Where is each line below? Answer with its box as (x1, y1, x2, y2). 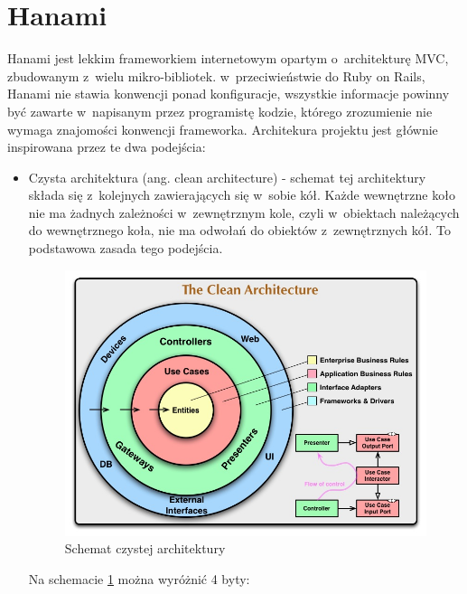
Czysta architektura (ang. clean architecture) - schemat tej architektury (28, 167, 426, 186)
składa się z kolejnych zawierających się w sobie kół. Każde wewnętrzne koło (28, 185, 455, 204)
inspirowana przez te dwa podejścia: (7, 137, 206, 156)
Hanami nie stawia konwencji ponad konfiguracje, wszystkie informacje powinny (7, 84, 450, 103)
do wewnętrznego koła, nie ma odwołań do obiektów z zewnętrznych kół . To (28, 221, 451, 240)
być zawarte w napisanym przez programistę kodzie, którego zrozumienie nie (7, 101, 433, 120)
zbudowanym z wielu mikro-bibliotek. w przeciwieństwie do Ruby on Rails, (7, 66, 425, 85)
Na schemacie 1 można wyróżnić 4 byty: (28, 569, 250, 588)
